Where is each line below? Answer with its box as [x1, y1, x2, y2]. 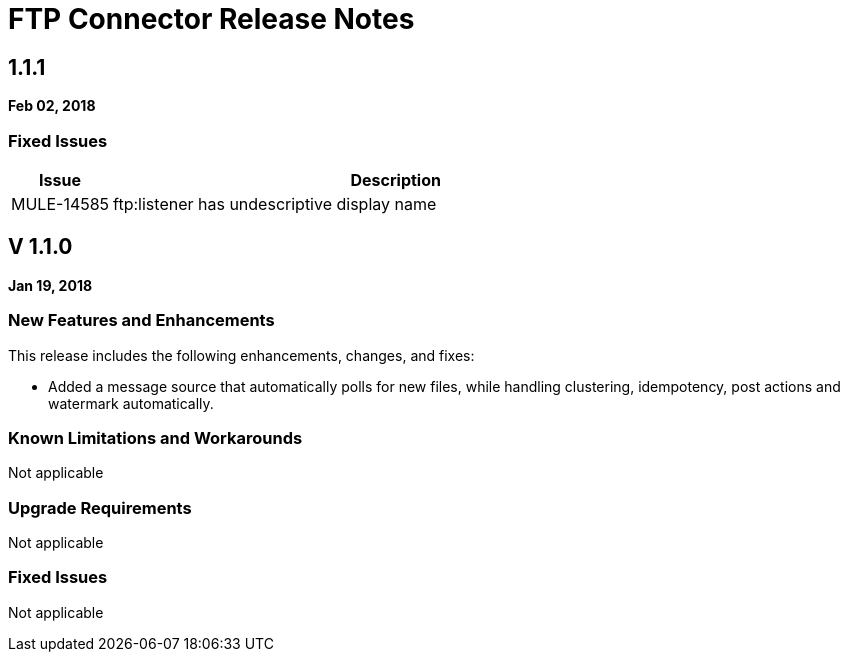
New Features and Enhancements [8, 310, 275, 331]
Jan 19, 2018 [8, 276, 93, 294]
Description [350, 169, 441, 190]
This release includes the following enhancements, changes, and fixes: [8, 346, 475, 364]
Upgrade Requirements [8, 497, 192, 518]
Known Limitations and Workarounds [8, 427, 303, 448]
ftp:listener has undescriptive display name [113, 193, 437, 214]
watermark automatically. [48, 394, 214, 412]
